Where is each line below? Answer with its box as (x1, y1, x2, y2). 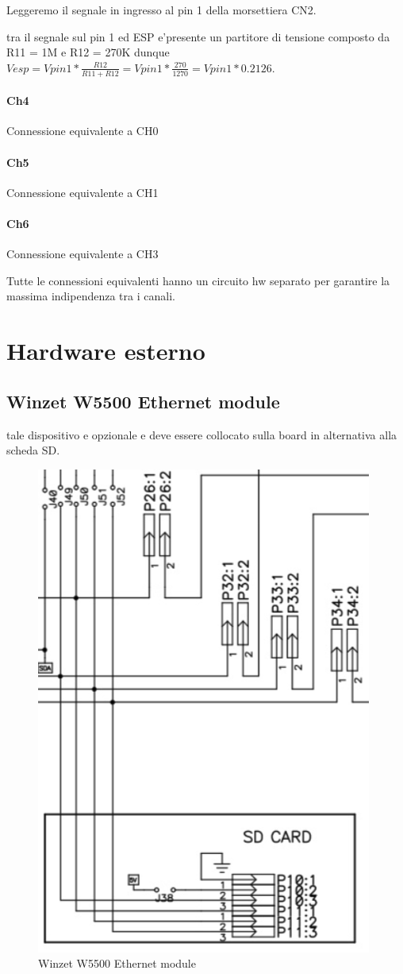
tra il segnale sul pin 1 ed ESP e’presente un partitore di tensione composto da (6, 28, 390, 44)
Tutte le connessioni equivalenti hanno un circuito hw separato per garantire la (6, 272, 390, 288)
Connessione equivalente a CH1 (6, 184, 159, 200)
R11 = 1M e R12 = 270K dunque (6, 44, 170, 60)
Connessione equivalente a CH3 (6, 245, 159, 262)
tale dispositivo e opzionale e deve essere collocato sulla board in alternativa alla (6, 426, 397, 443)
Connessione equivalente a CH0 (6, 122, 159, 139)
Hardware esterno (6, 334, 205, 367)
